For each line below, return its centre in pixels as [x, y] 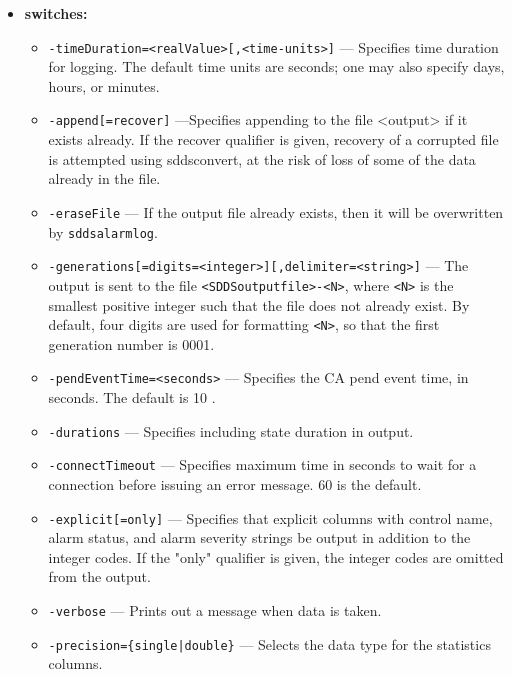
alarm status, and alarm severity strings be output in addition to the [259, 537]
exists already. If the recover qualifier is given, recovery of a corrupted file [273, 139]
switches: [56, 13]
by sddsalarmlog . [103, 231]
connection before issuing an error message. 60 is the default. [235, 483]
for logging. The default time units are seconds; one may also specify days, [276, 66]
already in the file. [104, 178]
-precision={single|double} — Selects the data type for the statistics [269, 643]
